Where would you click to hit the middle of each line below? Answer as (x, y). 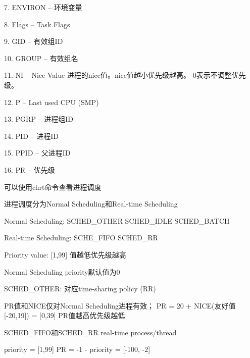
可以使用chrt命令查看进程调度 (53, 187)
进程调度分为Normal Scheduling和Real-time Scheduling (91, 204)
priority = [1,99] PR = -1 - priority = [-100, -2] (77, 349)
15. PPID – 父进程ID (37, 153)
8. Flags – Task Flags (37, 24)
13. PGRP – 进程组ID (39, 119)
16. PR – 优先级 (30, 169)
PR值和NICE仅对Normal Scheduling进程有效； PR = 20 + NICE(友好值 (120, 305)
